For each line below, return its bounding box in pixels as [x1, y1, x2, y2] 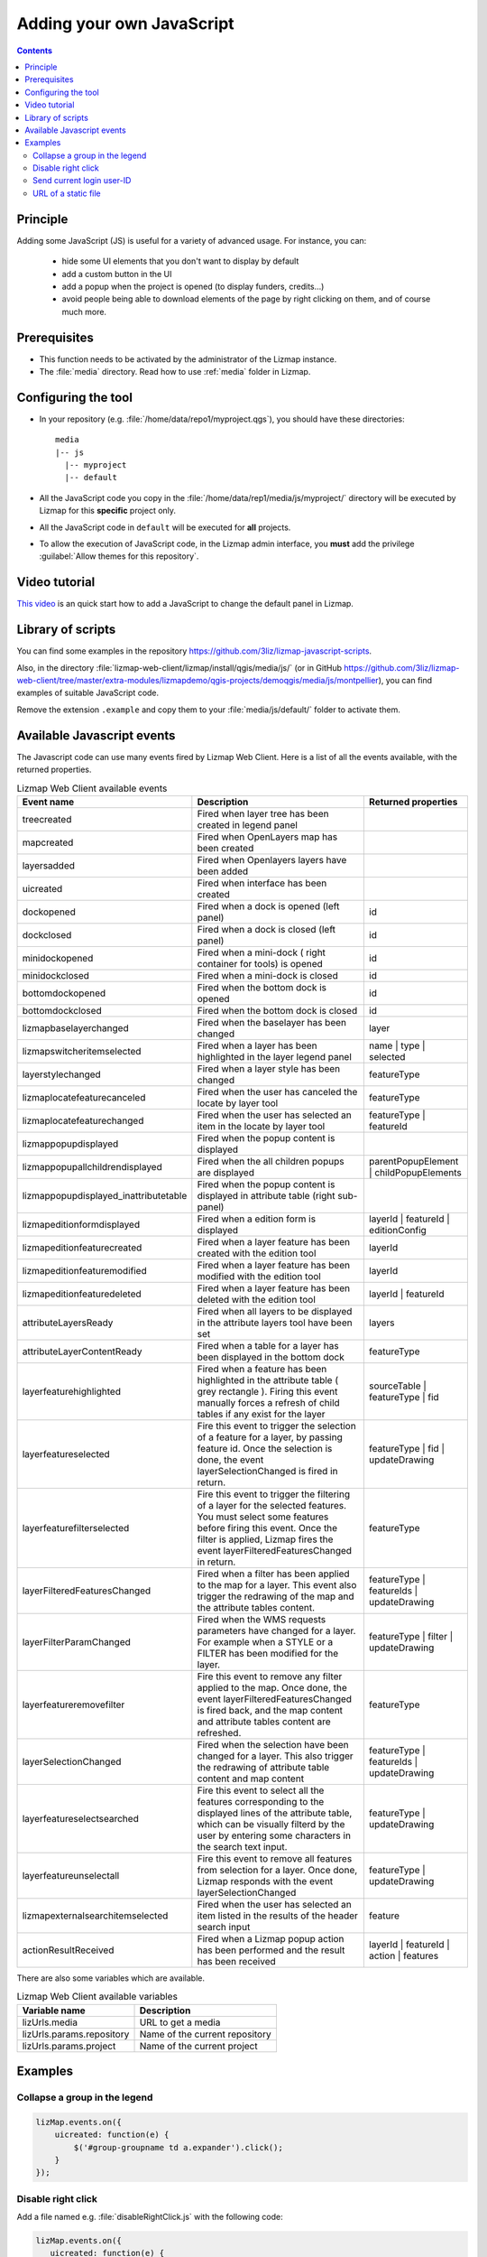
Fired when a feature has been [197, 1362, 327, 1375]
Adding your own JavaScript [16, 14, 234, 33]
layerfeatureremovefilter [22, 1698, 125, 1711]
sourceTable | [368, 1379, 427, 1392]
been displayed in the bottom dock [197, 1351, 345, 1363]
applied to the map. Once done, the [197, 1681, 347, 1694]
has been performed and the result [197, 1944, 345, 1956]
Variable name [22, 2004, 86, 2017]
